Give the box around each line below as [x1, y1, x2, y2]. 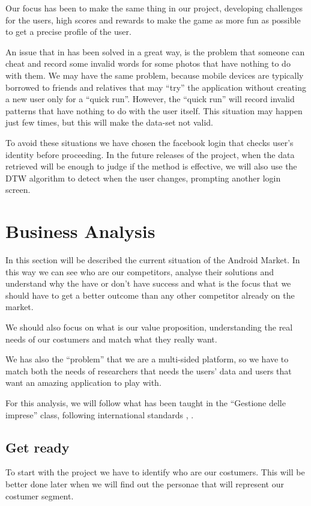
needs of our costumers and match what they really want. [5, 332, 217, 345]
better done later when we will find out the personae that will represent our [5, 477, 284, 490]
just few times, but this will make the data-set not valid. [5, 116, 214, 129]
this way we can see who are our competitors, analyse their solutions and [5, 265, 274, 278]
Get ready [5, 437, 70, 456]
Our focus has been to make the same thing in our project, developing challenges [5, 2, 303, 14]
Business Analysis [5, 219, 155, 243]
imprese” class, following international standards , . [5, 408, 194, 421]
